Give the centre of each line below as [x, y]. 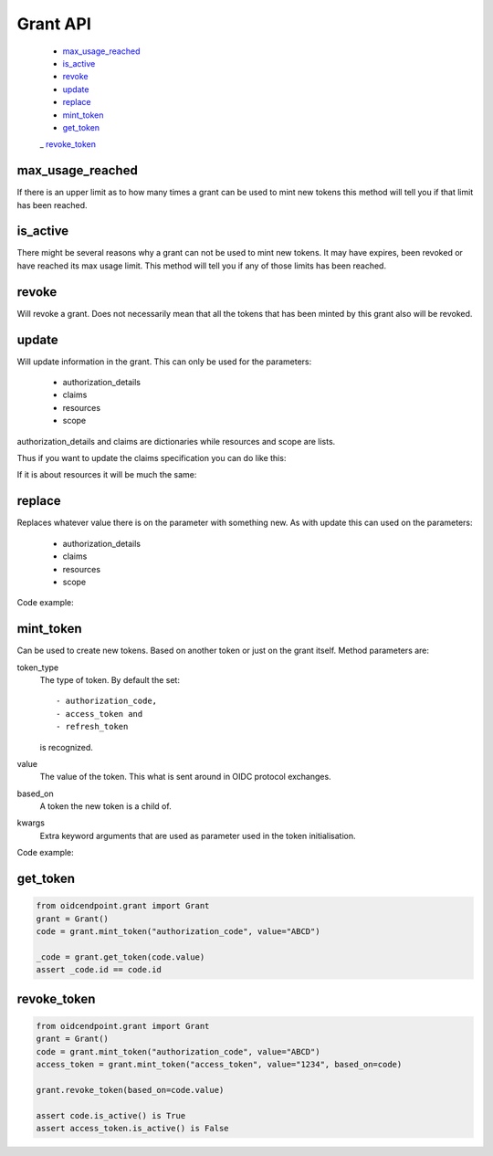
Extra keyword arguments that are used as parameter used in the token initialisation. [198, 835]
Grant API [54, 24]
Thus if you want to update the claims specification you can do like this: [152, 458]
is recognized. [66, 747]
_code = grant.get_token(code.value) [121, 957]
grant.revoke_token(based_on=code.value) [130, 1090]
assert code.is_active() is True [111, 1115]
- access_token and [100, 714]
